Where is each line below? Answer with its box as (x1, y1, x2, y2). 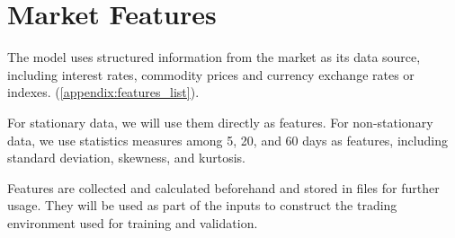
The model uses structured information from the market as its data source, (7, 48, 421, 66)
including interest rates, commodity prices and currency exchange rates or (7, 65, 415, 84)
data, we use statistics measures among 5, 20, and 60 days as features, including (7, 130, 448, 149)
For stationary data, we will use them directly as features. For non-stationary (7, 112, 433, 131)
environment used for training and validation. (7, 213, 258, 232)
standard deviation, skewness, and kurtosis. (7, 148, 246, 167)
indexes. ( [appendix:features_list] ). (7, 83, 200, 101)
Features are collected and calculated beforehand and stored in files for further (7, 178, 440, 197)
